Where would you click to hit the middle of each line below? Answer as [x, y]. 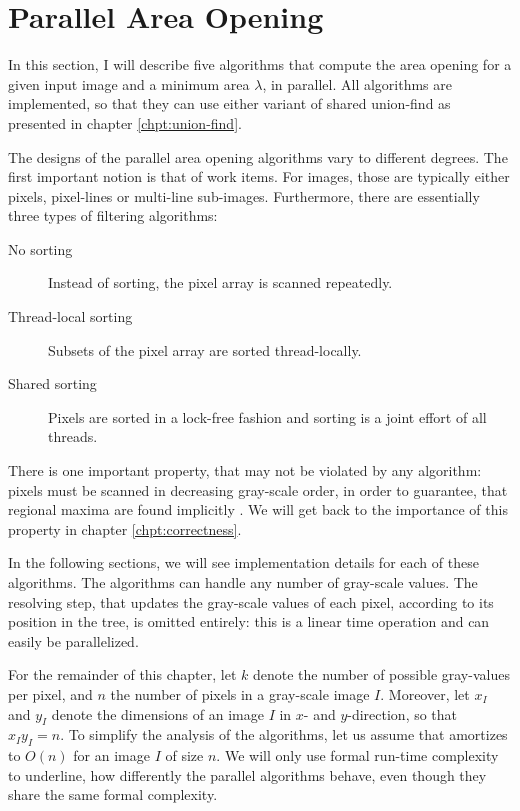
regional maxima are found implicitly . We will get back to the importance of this [258, 509]
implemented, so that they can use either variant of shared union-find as [229, 103]
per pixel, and [50, 693]
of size [184, 755]
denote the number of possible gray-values [381, 674]
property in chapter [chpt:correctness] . [125, 528]
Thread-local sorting [70, 316]
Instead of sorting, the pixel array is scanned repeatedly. [220, 282]
